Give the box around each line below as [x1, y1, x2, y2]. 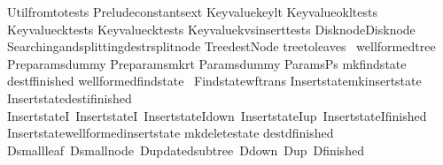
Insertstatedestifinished [7, 88, 132, 107]
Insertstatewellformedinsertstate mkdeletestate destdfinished [7, 124, 334, 142]
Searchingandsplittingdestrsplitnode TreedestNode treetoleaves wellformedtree [7, 37, 436, 56]
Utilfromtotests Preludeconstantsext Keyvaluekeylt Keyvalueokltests [7, 3, 377, 20]
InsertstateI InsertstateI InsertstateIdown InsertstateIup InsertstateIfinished [7, 106, 427, 124]
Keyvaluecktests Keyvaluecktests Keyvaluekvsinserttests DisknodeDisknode [7, 19, 416, 38]
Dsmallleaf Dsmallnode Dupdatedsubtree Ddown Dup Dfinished [7, 140, 364, 159]
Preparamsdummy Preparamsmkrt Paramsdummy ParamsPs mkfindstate [7, 54, 407, 72]
